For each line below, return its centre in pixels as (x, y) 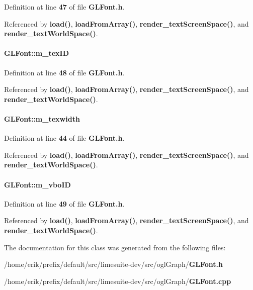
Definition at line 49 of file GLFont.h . (64, 203)
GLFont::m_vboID (37, 184)
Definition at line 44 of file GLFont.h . (64, 138)
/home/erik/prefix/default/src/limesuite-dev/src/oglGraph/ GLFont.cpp (118, 281)
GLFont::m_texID (37, 53)
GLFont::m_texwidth (42, 118)
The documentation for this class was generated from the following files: (115, 247)
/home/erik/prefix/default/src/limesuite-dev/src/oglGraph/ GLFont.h (114, 264)
